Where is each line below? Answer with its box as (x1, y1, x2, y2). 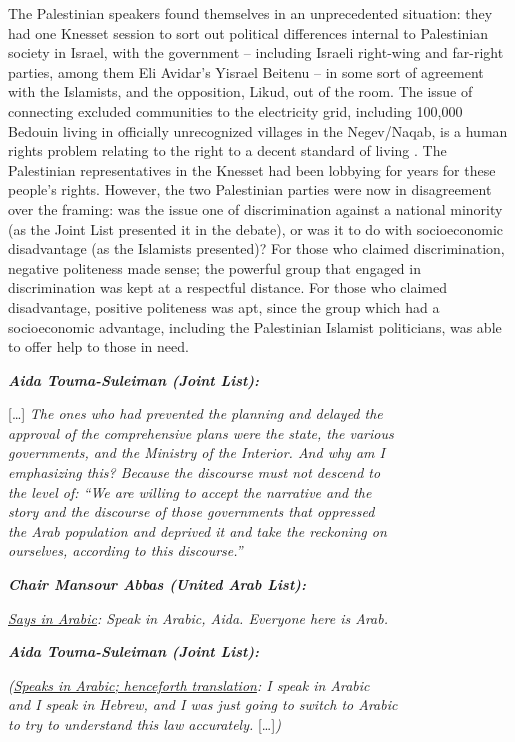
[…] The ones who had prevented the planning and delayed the (8, 403, 383, 424)
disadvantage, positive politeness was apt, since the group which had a (8, 296, 440, 317)
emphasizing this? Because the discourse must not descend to (8, 462, 381, 483)
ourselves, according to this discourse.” (8, 540, 243, 561)
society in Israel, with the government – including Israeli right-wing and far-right (8, 42, 504, 63)
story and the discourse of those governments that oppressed (8, 501, 375, 522)
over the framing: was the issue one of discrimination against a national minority (8, 198, 503, 219)
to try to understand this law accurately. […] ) (8, 714, 281, 734)
